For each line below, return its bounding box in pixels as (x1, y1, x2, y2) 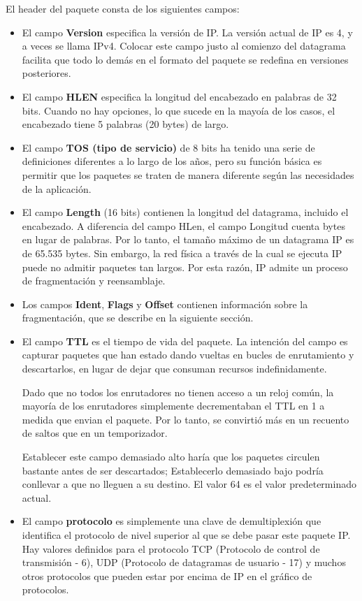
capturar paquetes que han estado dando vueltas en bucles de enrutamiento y (22, 347, 354, 362)
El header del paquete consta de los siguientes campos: (6, 1, 240, 15)
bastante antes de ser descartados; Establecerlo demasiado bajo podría (22, 463, 324, 477)
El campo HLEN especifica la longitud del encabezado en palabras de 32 (22, 89, 337, 103)
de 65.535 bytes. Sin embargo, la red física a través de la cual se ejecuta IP (22, 245, 342, 260)
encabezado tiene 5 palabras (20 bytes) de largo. (22, 117, 229, 131)
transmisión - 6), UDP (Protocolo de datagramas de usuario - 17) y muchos (22, 555, 346, 570)
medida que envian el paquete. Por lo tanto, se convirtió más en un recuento (22, 412, 349, 426)
